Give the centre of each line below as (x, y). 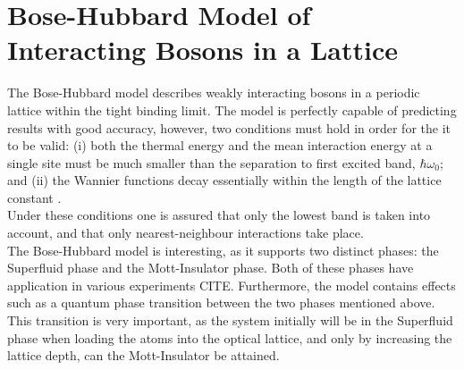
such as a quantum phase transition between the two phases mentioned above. (221, 303)
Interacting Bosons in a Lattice (202, 50)
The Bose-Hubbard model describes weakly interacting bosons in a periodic (214, 92)
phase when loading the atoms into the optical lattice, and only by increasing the (230, 337)
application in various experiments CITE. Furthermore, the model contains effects (232, 285)
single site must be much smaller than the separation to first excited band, (211, 162)
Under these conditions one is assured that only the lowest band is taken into (219, 215)
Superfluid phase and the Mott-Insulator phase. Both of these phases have (211, 268)
